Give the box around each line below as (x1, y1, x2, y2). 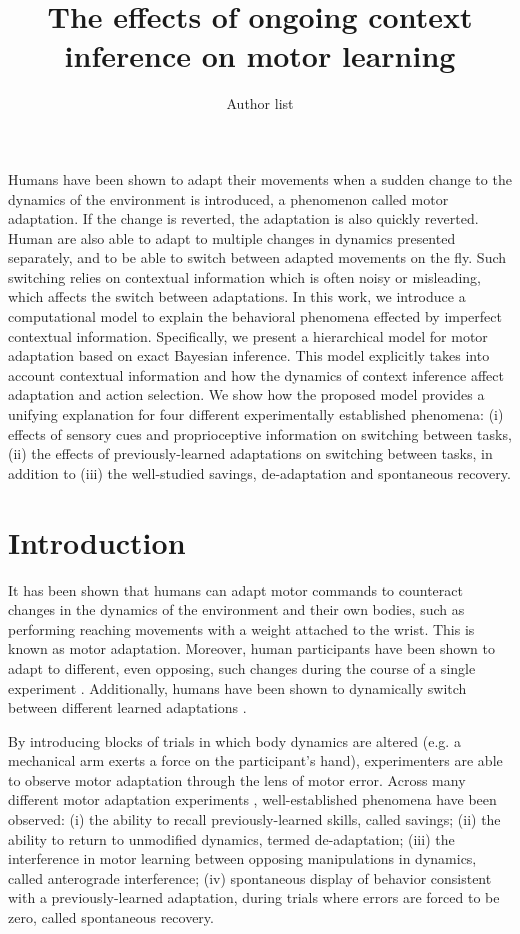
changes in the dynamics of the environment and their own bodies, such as (8, 599, 465, 620)
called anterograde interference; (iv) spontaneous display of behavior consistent (8, 867, 492, 888)
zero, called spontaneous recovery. (8, 907, 214, 928)
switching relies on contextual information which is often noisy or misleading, (8, 266, 482, 287)
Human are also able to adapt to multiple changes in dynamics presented (8, 227, 456, 248)
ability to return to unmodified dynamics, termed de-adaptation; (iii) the (8, 828, 455, 849)
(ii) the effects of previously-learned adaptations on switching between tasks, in (8, 443, 493, 464)
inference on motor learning (64, 35, 456, 76)
